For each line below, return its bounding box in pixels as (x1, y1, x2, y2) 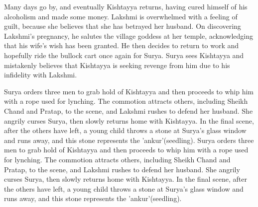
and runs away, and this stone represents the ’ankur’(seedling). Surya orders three (4, 135, 254, 145)
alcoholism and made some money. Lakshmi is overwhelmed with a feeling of (4, 11, 238, 21)
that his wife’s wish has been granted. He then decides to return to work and (4, 40, 239, 51)
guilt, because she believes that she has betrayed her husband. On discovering (4, 21, 241, 31)
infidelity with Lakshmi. (4, 69, 77, 80)
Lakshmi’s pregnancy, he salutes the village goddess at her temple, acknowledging (4, 30, 254, 41)
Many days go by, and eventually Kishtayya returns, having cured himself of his (4, 1, 248, 11)
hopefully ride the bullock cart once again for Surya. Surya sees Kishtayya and (4, 50, 244, 60)
